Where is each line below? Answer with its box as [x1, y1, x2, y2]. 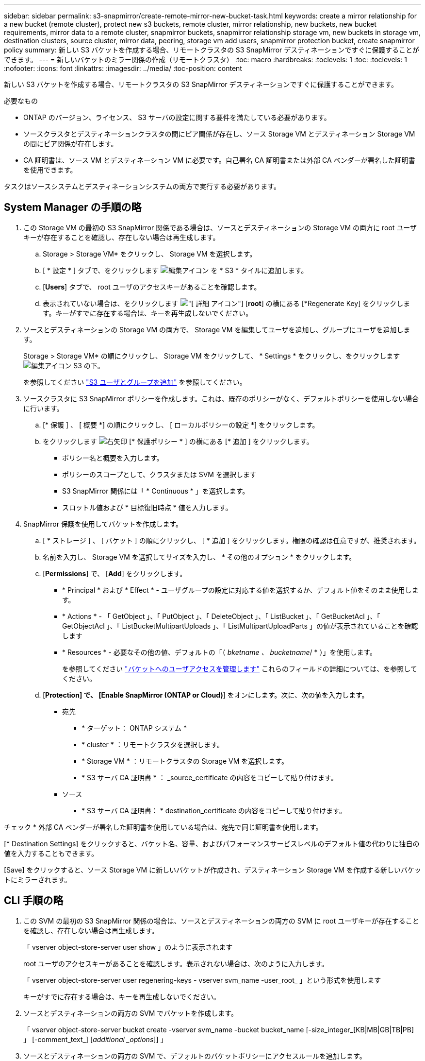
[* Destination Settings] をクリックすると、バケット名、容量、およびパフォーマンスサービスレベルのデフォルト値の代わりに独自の [4, 839, 420, 848]
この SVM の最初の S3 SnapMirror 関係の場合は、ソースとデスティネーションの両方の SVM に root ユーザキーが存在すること [23, 916, 419, 925]
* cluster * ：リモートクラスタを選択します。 [82, 740, 224, 749]
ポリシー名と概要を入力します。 [62, 453, 163, 462]
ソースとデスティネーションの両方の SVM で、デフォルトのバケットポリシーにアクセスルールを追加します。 [23, 1051, 366, 1060]
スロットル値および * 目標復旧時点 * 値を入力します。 [62, 503, 232, 512]
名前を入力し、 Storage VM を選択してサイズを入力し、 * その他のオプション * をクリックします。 [43, 552, 356, 561]
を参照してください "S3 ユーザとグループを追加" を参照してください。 [23, 377, 246, 386]
